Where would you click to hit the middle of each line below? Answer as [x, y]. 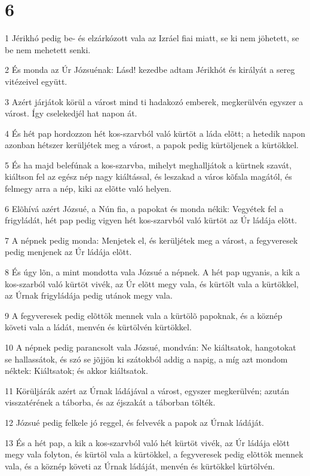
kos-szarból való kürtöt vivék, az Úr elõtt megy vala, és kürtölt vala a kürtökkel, [152, 283]
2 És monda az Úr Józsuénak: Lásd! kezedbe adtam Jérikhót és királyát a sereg [150, 70]
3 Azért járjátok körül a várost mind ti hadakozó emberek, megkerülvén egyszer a [154, 101]
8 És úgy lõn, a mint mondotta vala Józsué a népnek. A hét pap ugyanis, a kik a [153, 272]
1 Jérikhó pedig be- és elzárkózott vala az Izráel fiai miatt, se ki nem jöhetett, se [152, 38]
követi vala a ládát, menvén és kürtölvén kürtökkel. [98, 327]
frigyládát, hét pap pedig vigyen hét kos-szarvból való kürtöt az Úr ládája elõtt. [151, 220]
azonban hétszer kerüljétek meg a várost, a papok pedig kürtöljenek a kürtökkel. [152, 145]
